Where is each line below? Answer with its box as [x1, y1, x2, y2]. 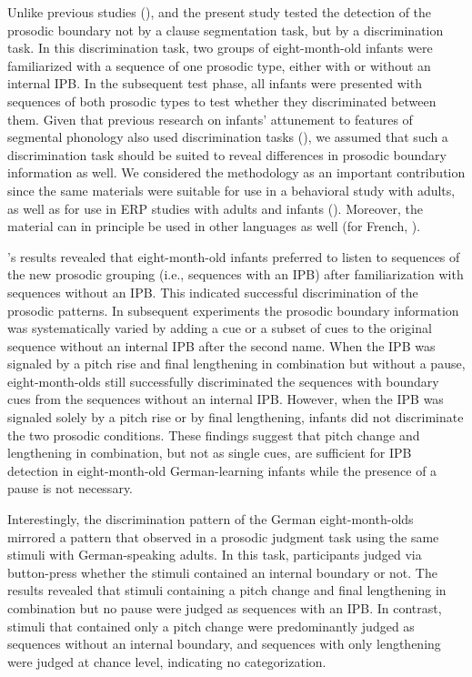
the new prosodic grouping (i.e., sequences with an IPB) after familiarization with [7, 265, 464, 284]
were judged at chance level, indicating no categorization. [7, 652, 326, 671]
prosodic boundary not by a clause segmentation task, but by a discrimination [7, 20, 444, 39]
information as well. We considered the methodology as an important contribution [7, 163, 466, 182]
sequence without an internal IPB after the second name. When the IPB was [7, 336, 436, 355]
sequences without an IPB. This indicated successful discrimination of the [7, 282, 418, 301]
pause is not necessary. [7, 479, 133, 498]
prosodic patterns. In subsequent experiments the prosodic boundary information [7, 300, 459, 319]
